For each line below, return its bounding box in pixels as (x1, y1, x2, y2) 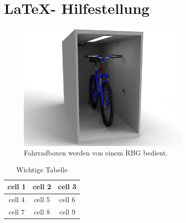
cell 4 (8, 194, 25, 205)
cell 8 (34, 207, 50, 217)
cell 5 (34, 194, 50, 205)
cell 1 (7, 181, 26, 192)
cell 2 (32, 181, 51, 192)
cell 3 (58, 181, 77, 192)
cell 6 (59, 194, 76, 205)
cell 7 (8, 207, 25, 217)
